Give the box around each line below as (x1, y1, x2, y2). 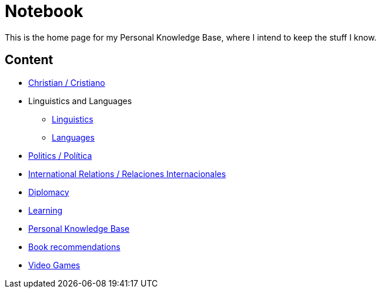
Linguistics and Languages (28, 95, 132, 106)
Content (5, 52, 54, 68)
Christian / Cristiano (28, 77, 105, 88)
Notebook (5, 1, 83, 21)
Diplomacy (28, 187, 69, 197)
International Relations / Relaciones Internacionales (28, 168, 226, 179)
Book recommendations (28, 241, 121, 252)
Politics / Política (28, 150, 92, 161)
